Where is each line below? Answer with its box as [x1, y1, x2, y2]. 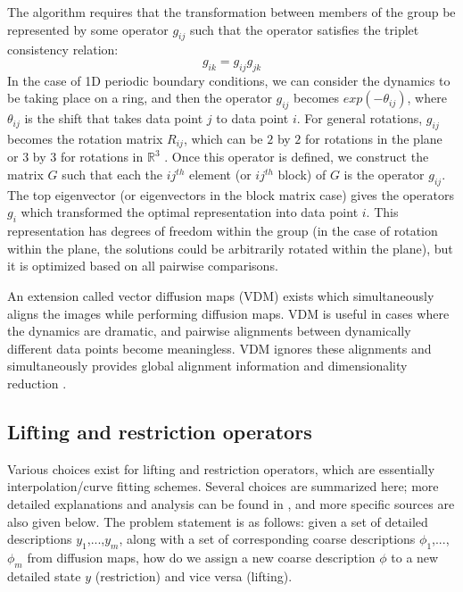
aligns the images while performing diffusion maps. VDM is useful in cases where [7, 304, 450, 322]
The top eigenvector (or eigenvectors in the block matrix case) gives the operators [7, 185, 454, 204]
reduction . [7, 373, 67, 392]
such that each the [62, 165, 163, 184]
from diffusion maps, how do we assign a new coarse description [27, 547, 376, 566]
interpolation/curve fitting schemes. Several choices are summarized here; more [7, 477, 439, 496]
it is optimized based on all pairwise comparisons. [7, 256, 278, 275]
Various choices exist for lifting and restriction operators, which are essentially [7, 459, 435, 478]
